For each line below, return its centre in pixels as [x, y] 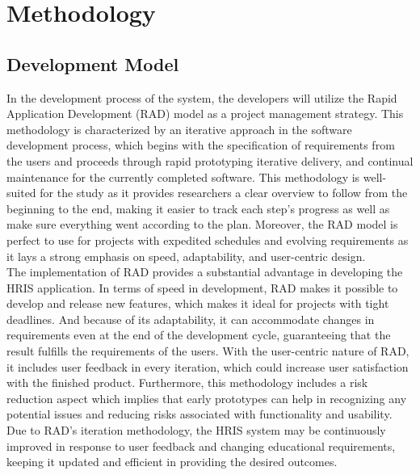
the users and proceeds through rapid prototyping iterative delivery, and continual [210, 160]
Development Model [93, 63]
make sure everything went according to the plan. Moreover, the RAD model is [202, 224]
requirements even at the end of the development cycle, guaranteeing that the [199, 335]
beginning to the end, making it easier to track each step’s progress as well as [198, 208]
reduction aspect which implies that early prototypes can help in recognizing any [207, 398]
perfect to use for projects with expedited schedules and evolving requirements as [208, 240]
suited [21, 193]
